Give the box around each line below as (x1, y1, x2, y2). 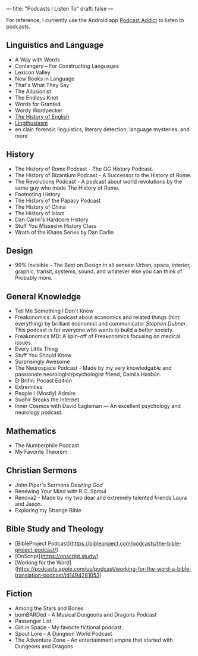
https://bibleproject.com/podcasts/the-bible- (71, 540, 182, 547)
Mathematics (6, 426, 56, 436)
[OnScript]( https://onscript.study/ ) (14, 552, 99, 559)
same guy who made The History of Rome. (14, 184, 120, 191)
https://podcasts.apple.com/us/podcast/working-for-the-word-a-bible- (17, 565, 192, 572)
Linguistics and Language (6, 40, 104, 50)
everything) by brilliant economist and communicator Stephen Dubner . (14, 320, 188, 327)
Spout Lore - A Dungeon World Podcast (14, 630, 112, 637)
